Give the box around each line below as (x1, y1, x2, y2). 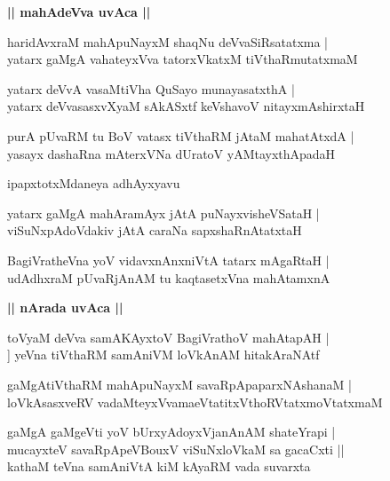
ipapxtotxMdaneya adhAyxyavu (7, 174, 180, 193)
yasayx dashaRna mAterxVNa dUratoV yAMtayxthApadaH (7, 144, 336, 162)
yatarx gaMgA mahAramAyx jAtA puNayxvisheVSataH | (7, 203, 320, 222)
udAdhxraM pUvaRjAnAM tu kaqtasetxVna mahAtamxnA (7, 268, 330, 287)
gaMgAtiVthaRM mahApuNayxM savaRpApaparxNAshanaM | (7, 375, 352, 393)
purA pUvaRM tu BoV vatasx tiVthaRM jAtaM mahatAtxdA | (7, 126, 354, 145)
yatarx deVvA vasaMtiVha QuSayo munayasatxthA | (7, 79, 295, 98)
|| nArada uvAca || (7, 298, 123, 317)
